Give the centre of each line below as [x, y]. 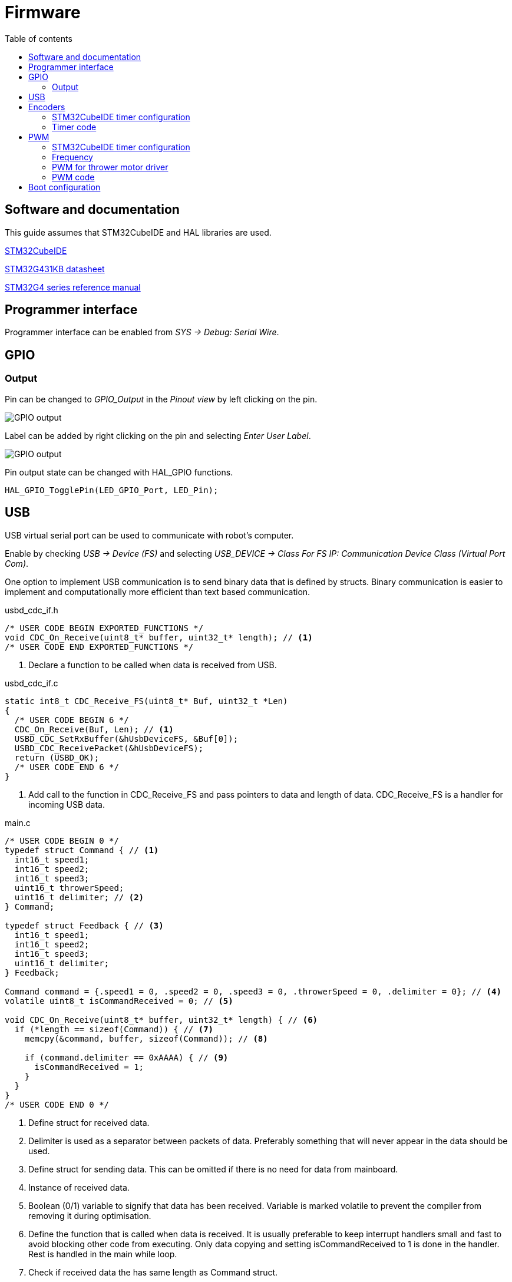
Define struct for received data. [89, 1122]
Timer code [74, 127]
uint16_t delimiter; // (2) [79, 897]
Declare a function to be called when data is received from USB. [153, 665]
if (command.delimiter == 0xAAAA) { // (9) [126, 1057]
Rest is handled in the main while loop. [103, 1254]
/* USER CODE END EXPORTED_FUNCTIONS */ [99, 647]
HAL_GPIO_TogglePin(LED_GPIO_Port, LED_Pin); [112, 490]
